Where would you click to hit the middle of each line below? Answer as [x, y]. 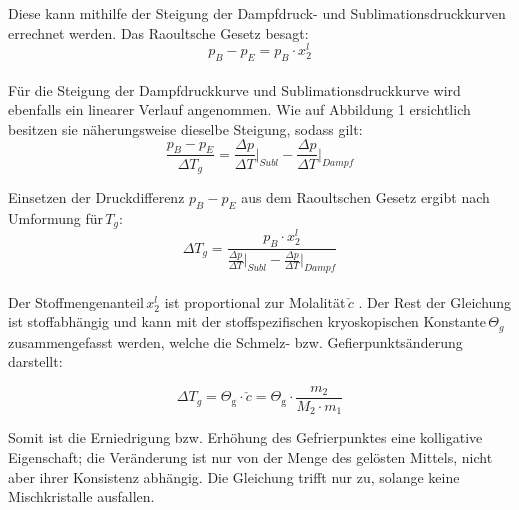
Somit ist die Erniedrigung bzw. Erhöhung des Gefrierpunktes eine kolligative [245, 437]
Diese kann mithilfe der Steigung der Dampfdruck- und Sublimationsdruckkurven [257, 13]
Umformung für [55, 217]
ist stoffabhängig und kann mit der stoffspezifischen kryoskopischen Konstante [247, 321]
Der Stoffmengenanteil [76, 301]
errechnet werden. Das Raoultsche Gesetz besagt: [158, 32]
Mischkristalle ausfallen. [81, 496]
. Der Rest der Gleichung [435, 301]
